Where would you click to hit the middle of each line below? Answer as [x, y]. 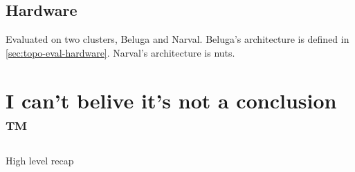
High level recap [40, 160]
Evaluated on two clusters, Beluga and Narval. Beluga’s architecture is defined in [177, 39]
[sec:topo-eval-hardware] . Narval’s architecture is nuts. [120, 52]
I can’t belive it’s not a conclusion [171, 100]
